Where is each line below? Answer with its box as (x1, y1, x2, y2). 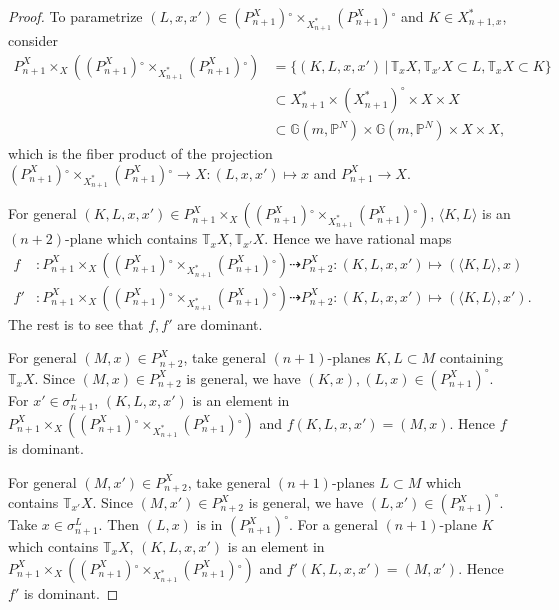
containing (439, 347, 504, 368)
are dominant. (177, 313, 263, 334)
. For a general (288, 514, 378, 534)
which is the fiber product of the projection (8, 143, 273, 164)
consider (8, 30, 58, 51)
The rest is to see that (8, 313, 144, 334)
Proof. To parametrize (8, 6, 143, 26)
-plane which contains (65, 228, 198, 249)
